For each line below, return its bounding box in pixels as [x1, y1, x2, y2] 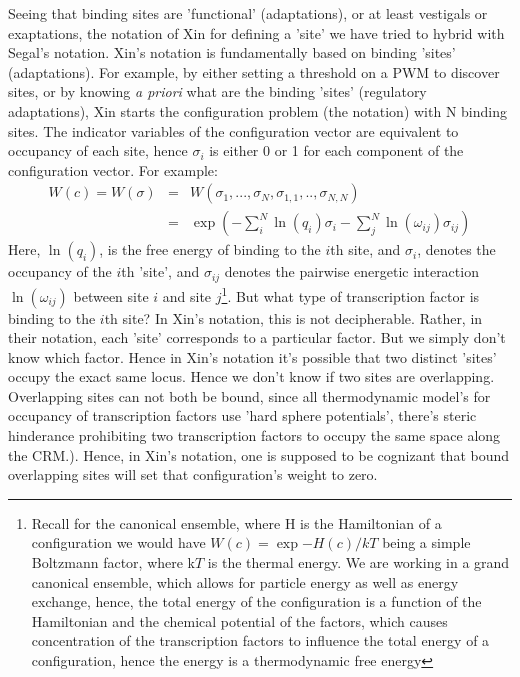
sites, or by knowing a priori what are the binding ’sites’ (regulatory [8, 81, 427, 102]
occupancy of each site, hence [8, 140, 188, 161]
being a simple [382, 532, 471, 553]
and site [162, 285, 212, 306]
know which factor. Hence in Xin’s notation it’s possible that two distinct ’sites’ [8, 346, 497, 367]
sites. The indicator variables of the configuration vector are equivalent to [8, 120, 459, 141]
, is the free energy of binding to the [99, 239, 321, 260]
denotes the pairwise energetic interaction [224, 261, 479, 282]
